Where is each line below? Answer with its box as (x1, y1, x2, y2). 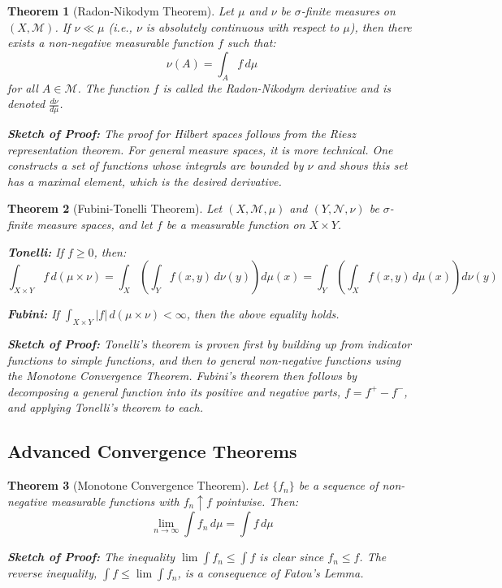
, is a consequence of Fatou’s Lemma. (177, 564, 364, 582)
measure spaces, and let (37, 215, 153, 232)
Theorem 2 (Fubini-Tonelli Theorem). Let (7, 200, 223, 217)
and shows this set (317, 157, 408, 174)
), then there (349, 18, 412, 35)
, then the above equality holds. (186, 305, 340, 322)
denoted (7, 95, 45, 112)
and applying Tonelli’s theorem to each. (7, 399, 204, 416)
